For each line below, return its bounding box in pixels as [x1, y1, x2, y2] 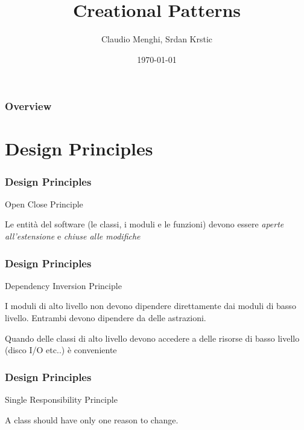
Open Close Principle [5, 197, 83, 210]
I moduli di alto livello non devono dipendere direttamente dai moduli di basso [5, 299, 296, 312]
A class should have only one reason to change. [5, 413, 179, 426]
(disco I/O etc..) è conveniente [5, 344, 117, 356]
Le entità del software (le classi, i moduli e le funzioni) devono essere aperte [5, 218, 284, 230]
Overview [5, 99, 52, 114]
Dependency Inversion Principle [5, 279, 122, 292]
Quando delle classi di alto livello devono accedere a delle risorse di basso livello [5, 331, 300, 344]
